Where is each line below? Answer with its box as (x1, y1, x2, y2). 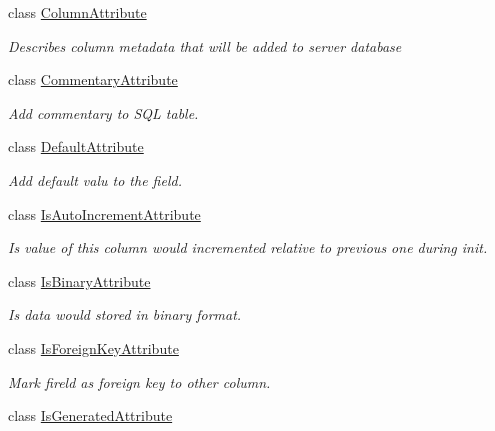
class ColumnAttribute (8, 2, 147, 22)
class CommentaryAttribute (8, 69, 178, 90)
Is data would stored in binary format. (8, 304, 242, 325)
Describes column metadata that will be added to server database (8, 35, 402, 56)
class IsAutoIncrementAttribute (8, 203, 201, 224)
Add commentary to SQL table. (8, 102, 199, 123)
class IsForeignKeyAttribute (8, 337, 179, 358)
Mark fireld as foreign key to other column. (8, 371, 271, 392)
